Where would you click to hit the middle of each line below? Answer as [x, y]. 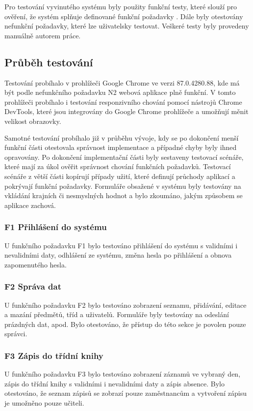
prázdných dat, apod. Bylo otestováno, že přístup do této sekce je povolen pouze [125, 324]
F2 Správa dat [33, 286]
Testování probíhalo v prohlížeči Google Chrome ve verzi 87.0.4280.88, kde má [122, 82]
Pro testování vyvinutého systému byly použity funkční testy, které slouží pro [121, 6]
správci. [16, 334]
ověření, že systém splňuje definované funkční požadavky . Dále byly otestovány [124, 16]
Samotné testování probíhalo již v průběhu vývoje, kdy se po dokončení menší [122, 137]
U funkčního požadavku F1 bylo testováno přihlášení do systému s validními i [121, 245]
